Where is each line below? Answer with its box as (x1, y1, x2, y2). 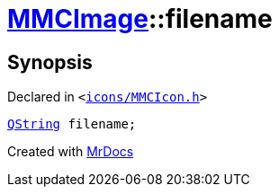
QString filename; (7, 117, 137, 132)
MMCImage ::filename (7, 4, 273, 34)
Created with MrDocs (7, 144, 134, 160)
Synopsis (7, 50, 93, 74)
